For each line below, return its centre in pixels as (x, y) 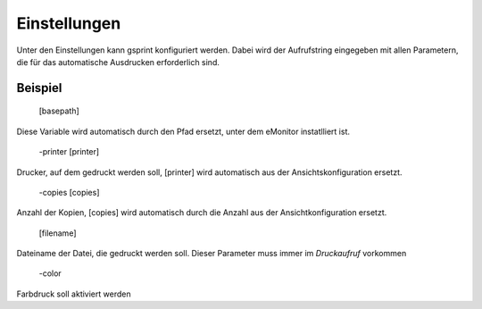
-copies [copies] (69, 192)
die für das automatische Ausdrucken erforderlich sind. (118, 62)
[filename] (58, 233)
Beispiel (39, 88)
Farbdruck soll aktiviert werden (74, 294)
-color (50, 273)
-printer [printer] (69, 152)
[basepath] (59, 111)
